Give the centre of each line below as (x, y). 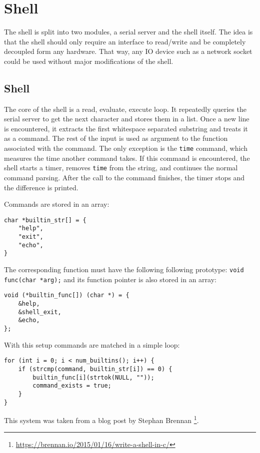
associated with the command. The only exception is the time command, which (126, 148)
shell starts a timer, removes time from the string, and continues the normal (121, 168)
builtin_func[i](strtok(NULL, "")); (93, 377)
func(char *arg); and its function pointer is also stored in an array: (110, 279)
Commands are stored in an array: (57, 204)
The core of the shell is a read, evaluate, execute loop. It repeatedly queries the (125, 109)
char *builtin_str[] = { (45, 220)
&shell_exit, (40, 312)
